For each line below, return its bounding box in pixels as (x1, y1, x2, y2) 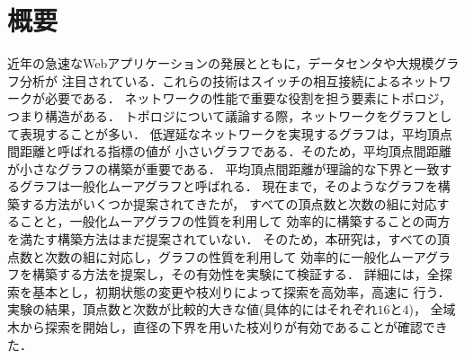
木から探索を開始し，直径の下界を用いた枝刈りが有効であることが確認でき (7, 318, 448, 337)
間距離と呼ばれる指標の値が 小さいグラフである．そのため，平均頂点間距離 (7, 142, 452, 161)
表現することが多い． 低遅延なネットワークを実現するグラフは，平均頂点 (19, 124, 452, 143)
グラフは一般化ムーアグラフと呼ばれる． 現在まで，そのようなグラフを (19, 177, 438, 196)
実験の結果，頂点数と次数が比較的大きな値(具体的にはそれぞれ (7, 300, 378, 319)
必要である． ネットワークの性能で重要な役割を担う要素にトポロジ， (44, 89, 452, 108)
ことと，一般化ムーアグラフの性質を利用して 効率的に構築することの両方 (19, 212, 451, 231)
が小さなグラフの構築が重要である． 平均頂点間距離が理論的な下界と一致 (7, 159, 440, 178)
